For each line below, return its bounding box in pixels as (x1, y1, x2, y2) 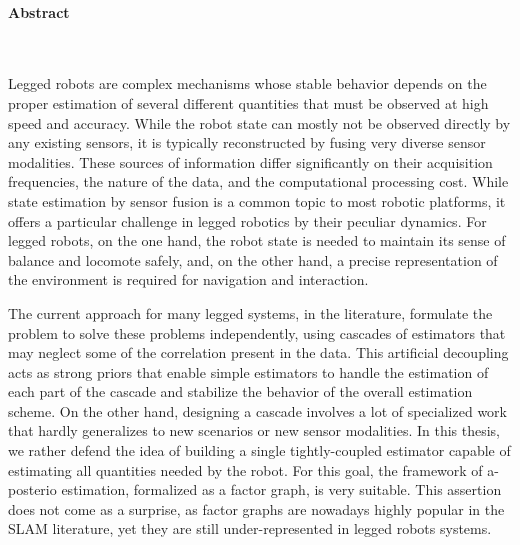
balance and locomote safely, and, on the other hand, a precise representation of (8, 249, 498, 270)
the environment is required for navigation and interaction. (8, 269, 369, 290)
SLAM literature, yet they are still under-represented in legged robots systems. (8, 518, 492, 539)
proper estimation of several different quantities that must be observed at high (8, 92, 489, 113)
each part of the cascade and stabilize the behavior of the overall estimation (8, 381, 473, 402)
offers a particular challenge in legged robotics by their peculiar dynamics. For (8, 210, 487, 231)
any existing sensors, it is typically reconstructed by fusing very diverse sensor (8, 132, 486, 153)
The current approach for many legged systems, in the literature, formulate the (8, 302, 493, 323)
